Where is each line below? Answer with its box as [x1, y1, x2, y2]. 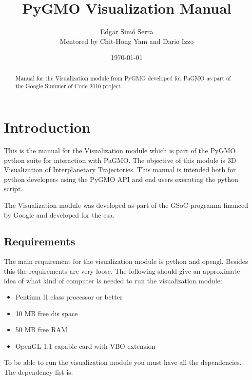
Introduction [4, 117, 91, 137]
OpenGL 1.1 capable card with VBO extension [15, 340, 155, 351]
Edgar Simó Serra [100, 26, 154, 37]
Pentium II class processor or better [15, 292, 123, 302]
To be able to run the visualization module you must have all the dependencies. [4, 357, 242, 367]
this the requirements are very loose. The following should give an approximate [4, 265, 240, 276]
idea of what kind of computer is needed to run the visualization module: [4, 275, 222, 285]
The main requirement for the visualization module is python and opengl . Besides [4, 256, 248, 266]
